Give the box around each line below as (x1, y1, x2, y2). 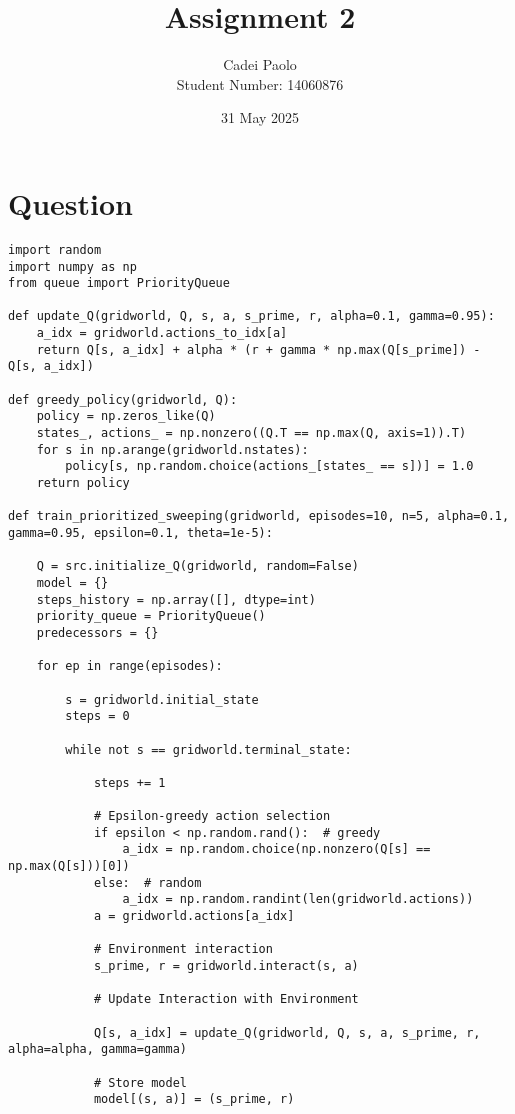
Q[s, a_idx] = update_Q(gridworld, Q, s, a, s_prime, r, (93, 1025, 481, 1040)
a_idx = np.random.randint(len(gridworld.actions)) (122, 892, 474, 907)
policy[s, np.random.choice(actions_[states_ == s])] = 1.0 (65, 459, 474, 474)
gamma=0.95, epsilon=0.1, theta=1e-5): (8, 526, 273, 540)
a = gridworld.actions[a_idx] (93, 909, 295, 924)
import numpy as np (8, 259, 137, 274)
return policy (36, 476, 130, 491)
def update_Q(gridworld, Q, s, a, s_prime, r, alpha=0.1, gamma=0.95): (8, 309, 495, 324)
